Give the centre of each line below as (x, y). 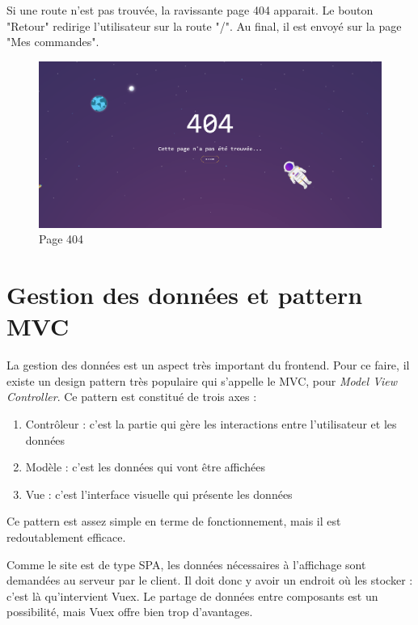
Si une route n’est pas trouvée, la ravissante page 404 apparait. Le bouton (190, 10)
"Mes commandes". (53, 42)
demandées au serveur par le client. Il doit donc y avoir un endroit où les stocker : (210, 580)
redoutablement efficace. (66, 537)
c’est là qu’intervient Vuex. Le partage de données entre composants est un (192, 595)
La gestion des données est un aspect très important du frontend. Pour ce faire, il (208, 365)
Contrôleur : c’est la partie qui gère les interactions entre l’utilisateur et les (211, 424)
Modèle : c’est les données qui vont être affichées (146, 467)
